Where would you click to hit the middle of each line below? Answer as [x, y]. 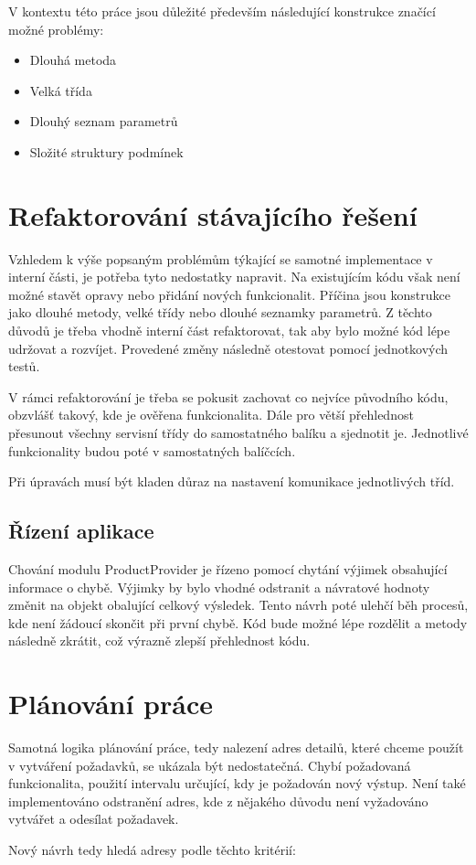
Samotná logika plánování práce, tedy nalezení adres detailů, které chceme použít [236, 748]
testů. [24, 366]
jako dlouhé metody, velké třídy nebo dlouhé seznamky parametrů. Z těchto [220, 312]
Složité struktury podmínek [106, 151]
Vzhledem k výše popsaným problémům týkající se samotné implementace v [221, 258]
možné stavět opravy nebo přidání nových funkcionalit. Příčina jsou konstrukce [230, 294]
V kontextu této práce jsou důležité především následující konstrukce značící [222, 11]
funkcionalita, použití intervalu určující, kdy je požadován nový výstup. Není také [237, 783]
